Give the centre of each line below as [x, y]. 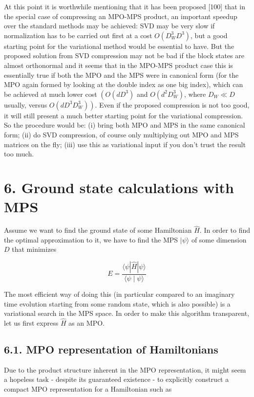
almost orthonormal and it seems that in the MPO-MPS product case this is [118, 65]
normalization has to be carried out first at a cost [78, 35]
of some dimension [219, 239]
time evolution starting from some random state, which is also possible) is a [117, 303]
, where [195, 94]
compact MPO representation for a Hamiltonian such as [88, 389]
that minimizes [34, 249]
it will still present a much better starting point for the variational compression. [124, 115]
